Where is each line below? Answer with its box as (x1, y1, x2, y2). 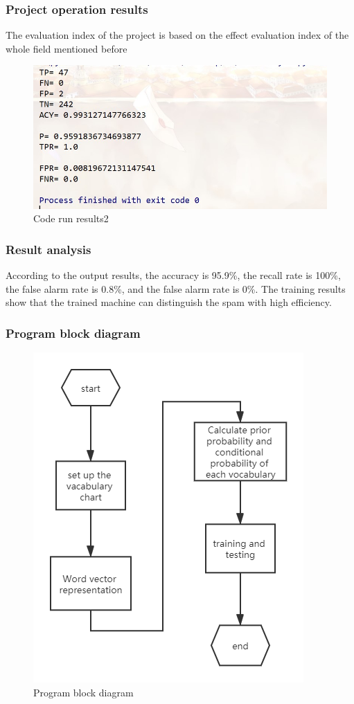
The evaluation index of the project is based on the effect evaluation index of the (6, 28, 349, 42)
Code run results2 (33, 211, 109, 226)
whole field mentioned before (6, 41, 127, 55)
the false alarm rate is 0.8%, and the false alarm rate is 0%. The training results (6, 281, 346, 296)
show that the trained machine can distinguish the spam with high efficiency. (6, 295, 332, 309)
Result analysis (6, 240, 91, 258)
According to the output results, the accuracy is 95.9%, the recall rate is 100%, (6, 268, 341, 282)
